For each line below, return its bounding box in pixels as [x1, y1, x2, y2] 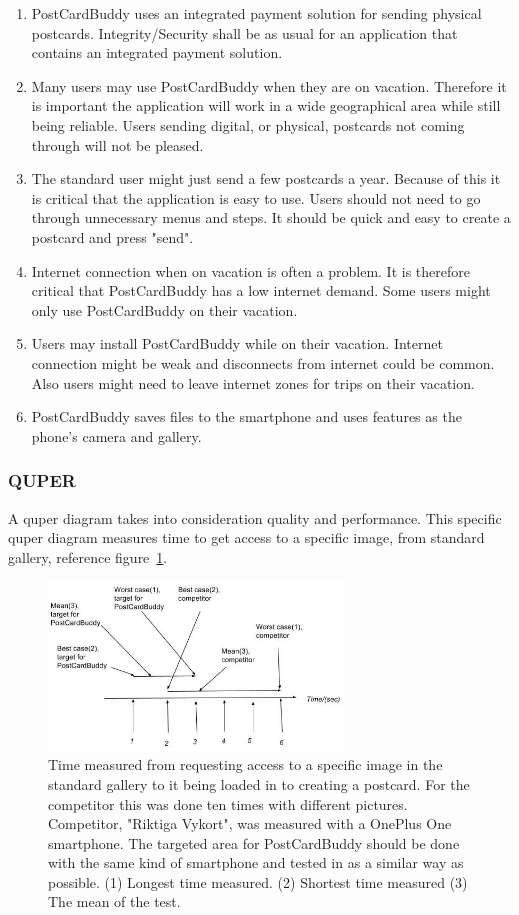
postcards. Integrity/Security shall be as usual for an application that [31, 22, 458, 43]
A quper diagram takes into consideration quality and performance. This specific [8, 507, 502, 528]
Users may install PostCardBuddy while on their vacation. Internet [31, 333, 443, 354]
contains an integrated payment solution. [31, 42, 283, 63]
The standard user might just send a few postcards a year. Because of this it [31, 168, 501, 189]
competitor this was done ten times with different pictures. [48, 793, 408, 814]
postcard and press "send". [31, 226, 194, 247]
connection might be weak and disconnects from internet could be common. [31, 352, 495, 373]
